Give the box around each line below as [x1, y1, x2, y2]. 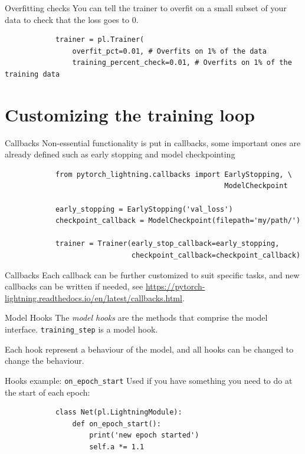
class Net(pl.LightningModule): [55, 408, 182, 417]
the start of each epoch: [5, 386, 90, 398]
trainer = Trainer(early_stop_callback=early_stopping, [55, 239, 280, 248]
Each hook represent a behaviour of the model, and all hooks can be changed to [5, 343, 294, 355]
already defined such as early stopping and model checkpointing [5, 148, 235, 160]
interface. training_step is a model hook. [5, 323, 158, 335]
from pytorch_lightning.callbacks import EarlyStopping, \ [55, 170, 292, 179]
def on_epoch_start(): [72, 419, 161, 428]
